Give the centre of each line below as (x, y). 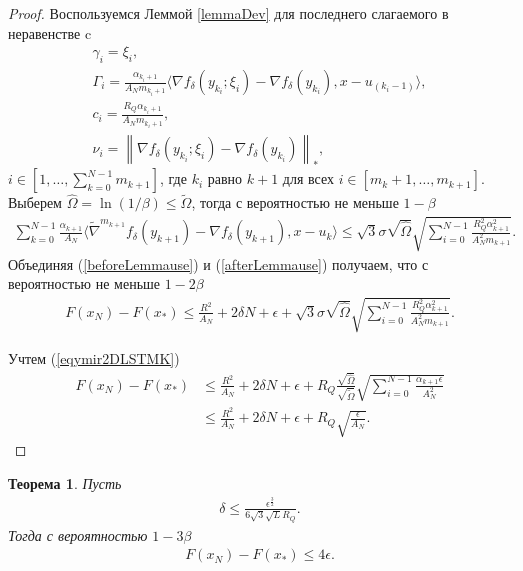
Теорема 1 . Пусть (65, 482)
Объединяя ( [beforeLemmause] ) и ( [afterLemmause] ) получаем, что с (218, 263)
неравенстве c (50, 32)
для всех (308, 178)
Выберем (35, 202)
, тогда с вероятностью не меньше (295, 202)
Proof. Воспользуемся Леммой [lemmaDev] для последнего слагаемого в (228, 13)
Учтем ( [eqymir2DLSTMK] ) (94, 358)
